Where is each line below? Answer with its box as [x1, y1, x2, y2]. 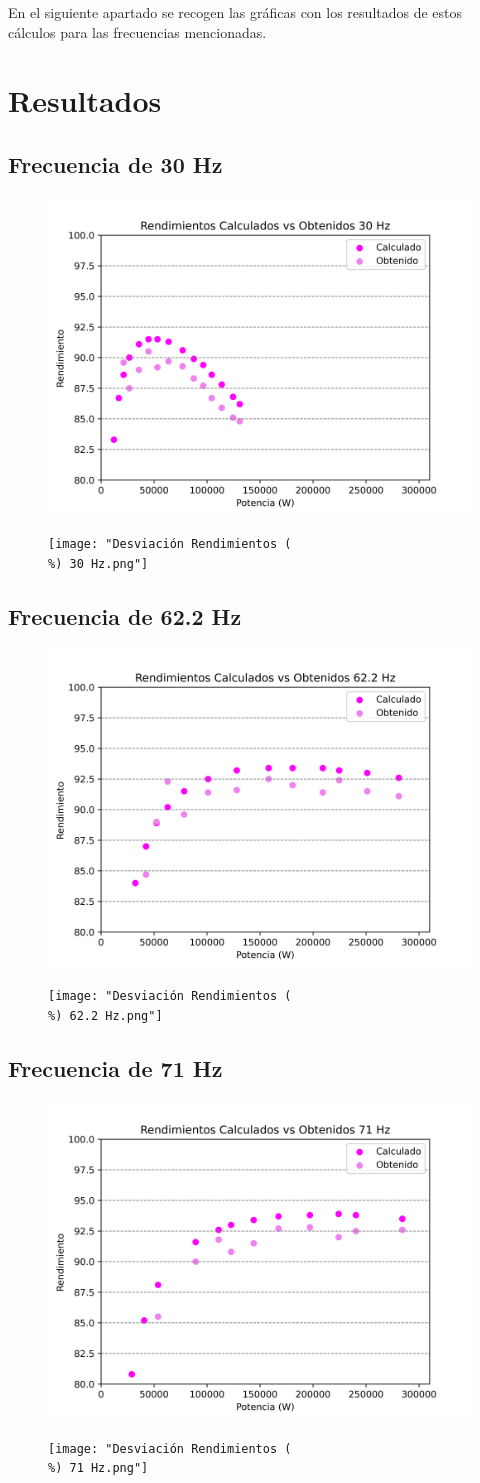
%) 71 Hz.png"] [48, 1461, 149, 1476]
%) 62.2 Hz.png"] [48, 1009, 163, 1024]
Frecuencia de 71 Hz [8, 1053, 223, 1084]
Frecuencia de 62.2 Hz [8, 601, 242, 632]
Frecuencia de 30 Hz [8, 148, 223, 179]
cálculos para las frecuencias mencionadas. [8, 21, 267, 42]
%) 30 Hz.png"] [48, 557, 149, 572]
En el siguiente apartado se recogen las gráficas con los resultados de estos [8, 2, 463, 22]
